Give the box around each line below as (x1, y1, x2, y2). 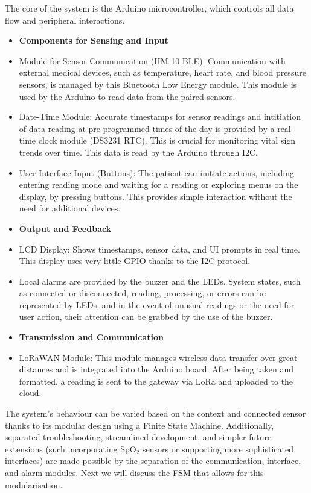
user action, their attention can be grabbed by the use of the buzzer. (19, 310, 273, 323)
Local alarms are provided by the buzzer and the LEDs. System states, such (19, 274, 301, 287)
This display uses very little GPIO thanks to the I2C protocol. (19, 254, 251, 267)
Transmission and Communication (19, 331, 164, 343)
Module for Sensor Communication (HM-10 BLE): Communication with (19, 54, 286, 67)
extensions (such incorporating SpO (5, 442, 136, 455)
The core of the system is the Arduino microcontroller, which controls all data (5, 2, 294, 14)
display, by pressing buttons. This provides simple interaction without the (19, 190, 292, 202)
